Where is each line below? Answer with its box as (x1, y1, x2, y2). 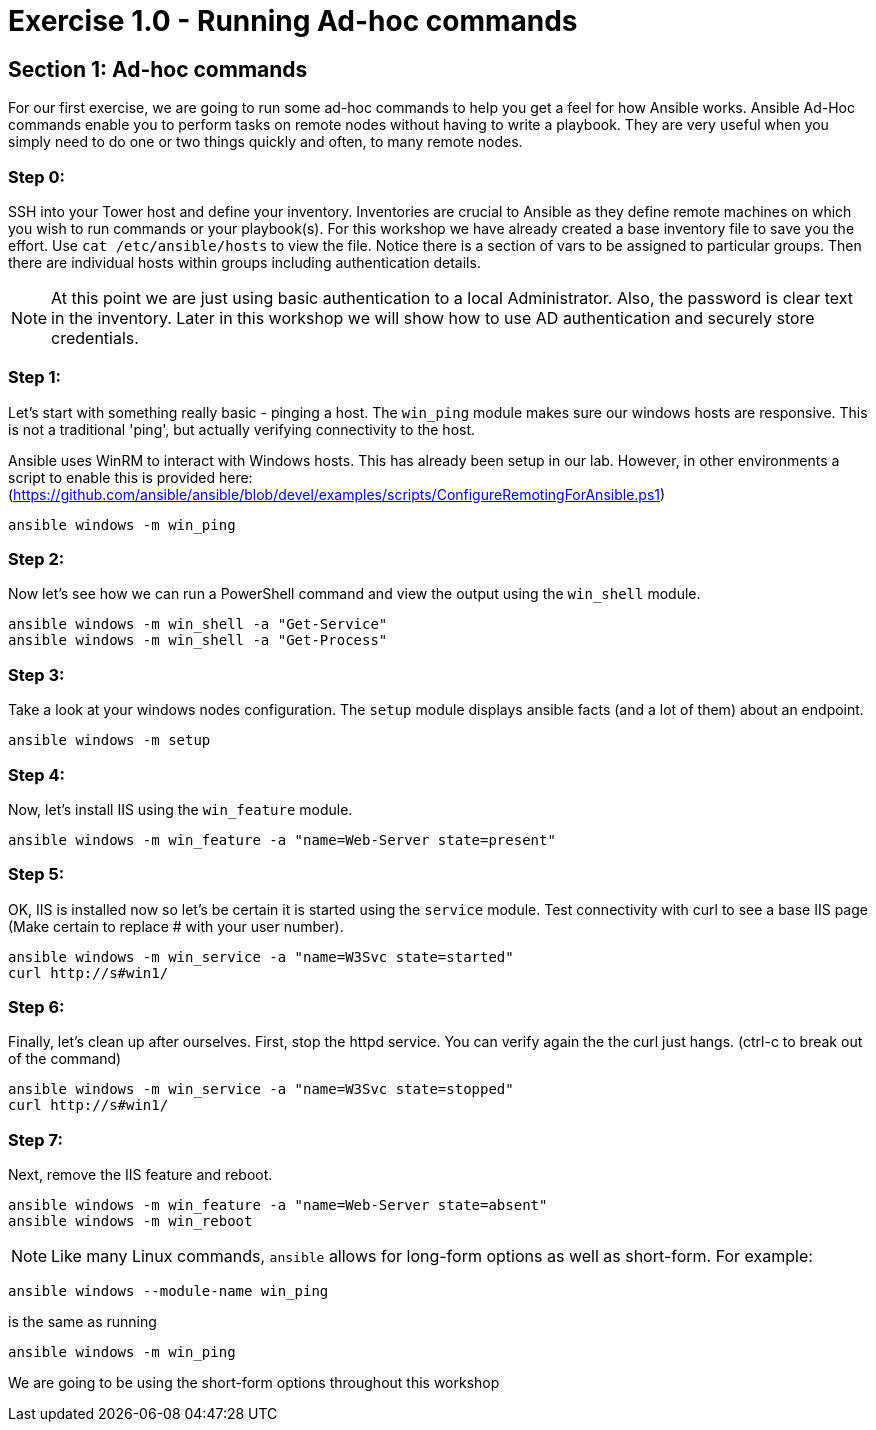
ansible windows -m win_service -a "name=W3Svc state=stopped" (8, 1081, 514, 1098)
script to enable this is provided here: (8, 468, 253, 486)
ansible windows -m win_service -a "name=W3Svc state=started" (8, 948, 514, 965)
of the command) (8, 1050, 122, 1068)
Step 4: (8, 764, 66, 785)
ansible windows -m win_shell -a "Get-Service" (8, 616, 388, 633)
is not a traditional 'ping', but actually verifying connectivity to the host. (8, 420, 476, 438)
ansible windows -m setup (8, 732, 211, 749)
